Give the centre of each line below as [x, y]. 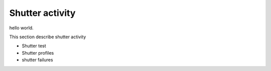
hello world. [21, 28]
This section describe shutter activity [48, 37]
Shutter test [34, 46]
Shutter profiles [38, 53]
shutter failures [37, 60]
